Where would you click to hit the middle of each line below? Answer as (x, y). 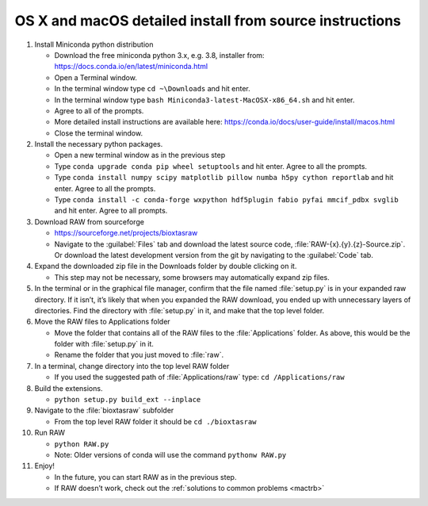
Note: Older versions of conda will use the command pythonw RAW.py (170, 455)
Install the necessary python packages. (99, 144)
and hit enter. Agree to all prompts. (111, 211)
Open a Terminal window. (96, 77)
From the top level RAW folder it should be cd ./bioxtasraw (155, 421)
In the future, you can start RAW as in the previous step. (145, 477)
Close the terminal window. (98, 133)
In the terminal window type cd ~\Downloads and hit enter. (153, 89)
